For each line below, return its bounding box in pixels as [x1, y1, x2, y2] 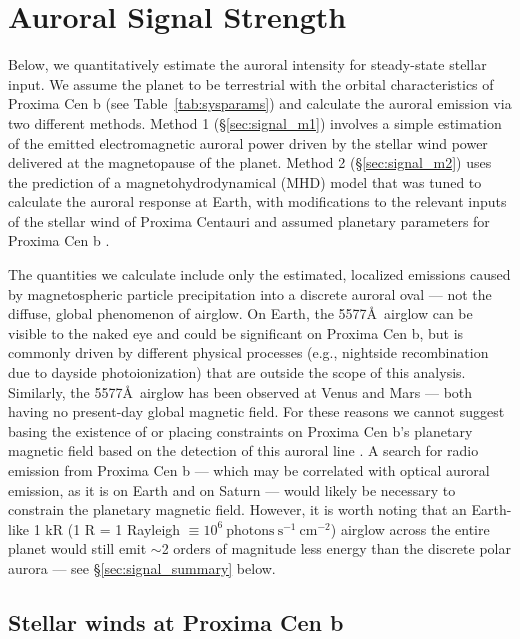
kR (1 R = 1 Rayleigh [45, 518, 181, 539]
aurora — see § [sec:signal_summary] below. [8, 557, 276, 578]
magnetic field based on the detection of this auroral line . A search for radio [8, 440, 479, 461]
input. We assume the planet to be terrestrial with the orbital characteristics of [8, 73, 494, 94]
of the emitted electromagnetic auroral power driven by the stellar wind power [8, 132, 488, 153]
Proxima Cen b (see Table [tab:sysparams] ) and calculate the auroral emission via [8, 93, 512, 114]
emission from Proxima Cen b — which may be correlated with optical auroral [8, 460, 490, 480]
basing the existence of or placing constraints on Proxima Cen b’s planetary [8, 420, 473, 441]
